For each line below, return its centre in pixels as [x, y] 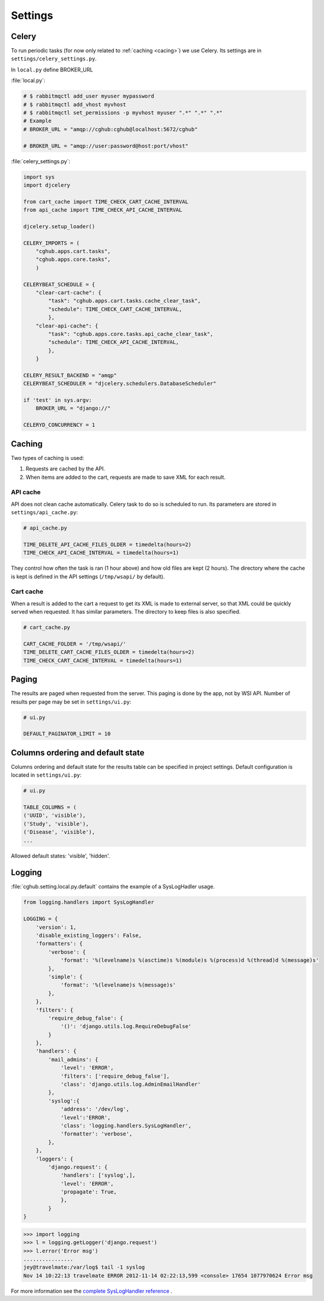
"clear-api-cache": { [67, 326]
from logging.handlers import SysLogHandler [89, 902]
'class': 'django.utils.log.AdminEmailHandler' [131, 1084]
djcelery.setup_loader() [59, 226]
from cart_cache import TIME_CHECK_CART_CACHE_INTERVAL [106, 202]
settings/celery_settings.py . [54, 59]
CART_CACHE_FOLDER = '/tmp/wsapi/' [75, 644]
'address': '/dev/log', [95, 1109]
